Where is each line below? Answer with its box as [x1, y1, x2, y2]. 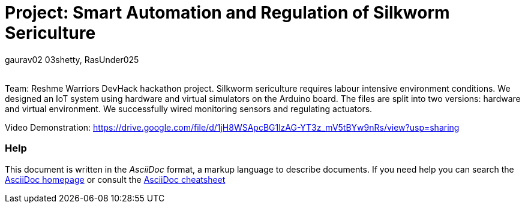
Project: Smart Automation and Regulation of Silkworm [5, 2, 450, 23]
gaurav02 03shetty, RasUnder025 [5, 54, 139, 65]
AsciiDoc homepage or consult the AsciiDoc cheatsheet [5, 174, 226, 185]
